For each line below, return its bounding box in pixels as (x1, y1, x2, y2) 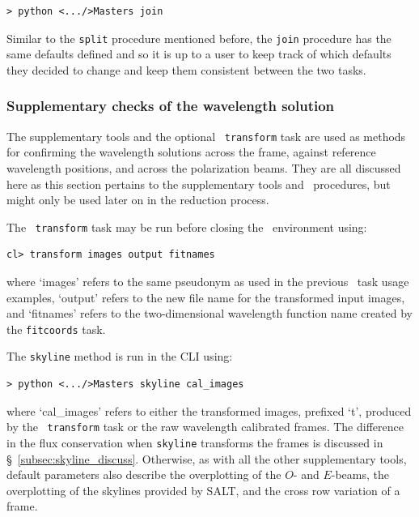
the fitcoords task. (6, 320, 106, 337)
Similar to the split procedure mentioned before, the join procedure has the (6, 29, 391, 46)
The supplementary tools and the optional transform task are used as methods (6, 127, 406, 144)
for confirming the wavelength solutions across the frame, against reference (6, 143, 376, 160)
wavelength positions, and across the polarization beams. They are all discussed (6, 159, 401, 176)
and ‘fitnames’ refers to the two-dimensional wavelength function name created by (6, 305, 413, 322)
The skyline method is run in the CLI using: (6, 348, 233, 365)
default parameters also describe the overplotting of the (6, 466, 281, 483)
